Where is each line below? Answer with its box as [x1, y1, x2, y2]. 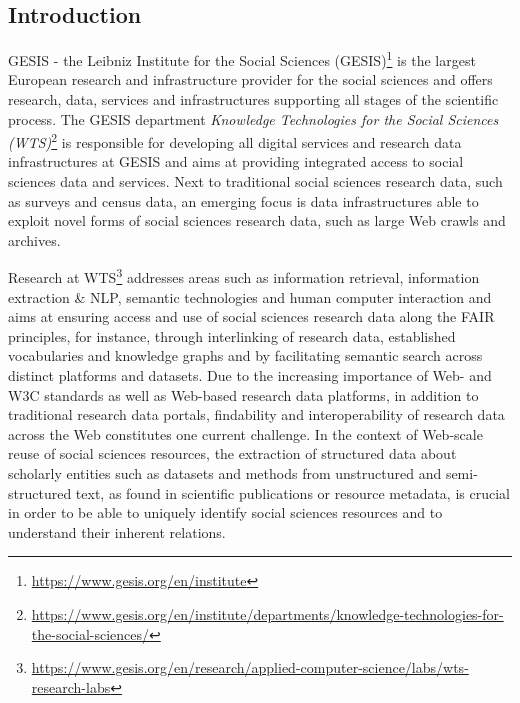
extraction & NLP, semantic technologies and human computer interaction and [8, 286, 492, 307]
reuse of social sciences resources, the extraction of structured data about [8, 443, 457, 464]
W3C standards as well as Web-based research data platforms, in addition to [8, 384, 479, 405]
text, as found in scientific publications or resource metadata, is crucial [75, 482, 510, 503]
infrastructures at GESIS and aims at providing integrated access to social [8, 151, 464, 172]
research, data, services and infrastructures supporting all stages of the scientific [8, 89, 499, 110]
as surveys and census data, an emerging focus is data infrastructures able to [8, 190, 479, 211]
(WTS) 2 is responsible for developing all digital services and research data [8, 129, 462, 152]
